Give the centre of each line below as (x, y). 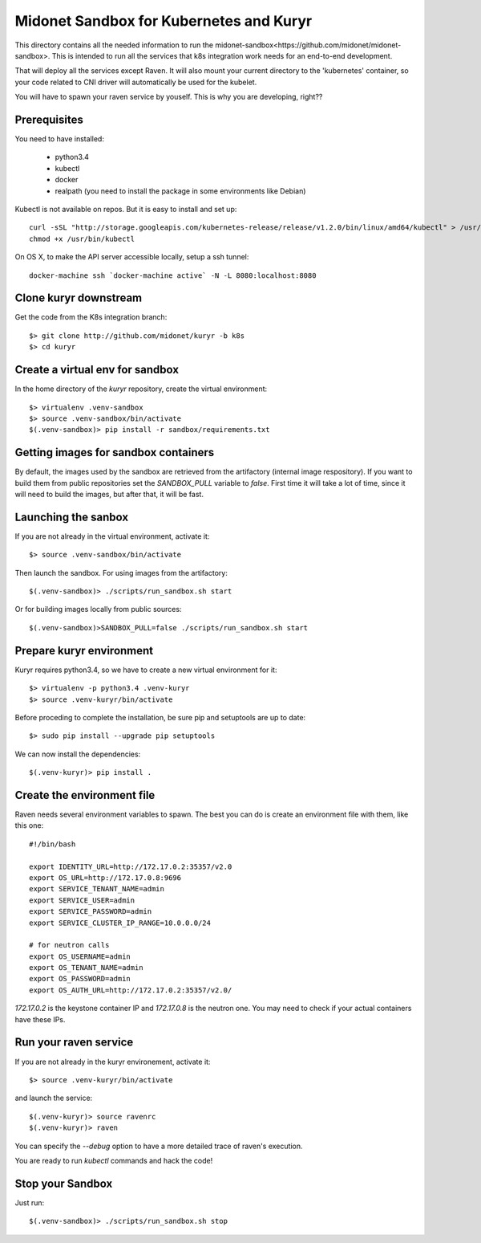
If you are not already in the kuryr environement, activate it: (113, 1062)
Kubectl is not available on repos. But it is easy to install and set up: (126, 209)
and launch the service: (54, 1098)
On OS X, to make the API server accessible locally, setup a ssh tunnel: (132, 257)
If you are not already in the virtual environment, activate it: (112, 536)
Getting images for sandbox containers (115, 452)
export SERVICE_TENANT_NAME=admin (97, 889)
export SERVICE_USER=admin (82, 900)
